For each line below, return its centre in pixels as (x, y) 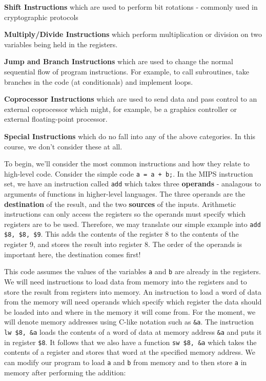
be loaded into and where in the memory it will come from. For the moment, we (130, 311)
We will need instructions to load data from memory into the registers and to (126, 281)
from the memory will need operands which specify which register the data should (133, 302)
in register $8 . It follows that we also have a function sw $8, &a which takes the (130, 342)
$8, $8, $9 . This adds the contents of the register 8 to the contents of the (121, 234)
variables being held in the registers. (61, 44)
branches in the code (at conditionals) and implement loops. (99, 81)
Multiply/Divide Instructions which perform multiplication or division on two (133, 34)
